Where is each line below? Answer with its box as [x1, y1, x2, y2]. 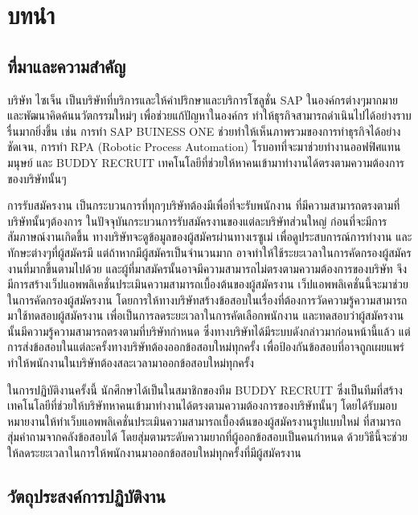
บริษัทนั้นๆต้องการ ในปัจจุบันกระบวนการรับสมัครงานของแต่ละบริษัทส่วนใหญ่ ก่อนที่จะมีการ [7, 212, 387, 229]
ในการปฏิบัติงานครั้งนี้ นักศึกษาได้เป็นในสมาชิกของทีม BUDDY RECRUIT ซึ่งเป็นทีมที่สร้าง [7, 381, 403, 398]
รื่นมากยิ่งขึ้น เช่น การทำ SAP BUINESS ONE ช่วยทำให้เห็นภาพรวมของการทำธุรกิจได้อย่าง [7, 122, 401, 139]
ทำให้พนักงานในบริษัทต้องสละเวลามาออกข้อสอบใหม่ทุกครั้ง [7, 354, 254, 371]
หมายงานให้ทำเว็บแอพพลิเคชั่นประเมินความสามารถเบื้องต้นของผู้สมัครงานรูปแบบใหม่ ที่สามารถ [7, 412, 401, 429]
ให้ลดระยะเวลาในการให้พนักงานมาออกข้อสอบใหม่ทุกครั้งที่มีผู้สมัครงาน [7, 444, 301, 461]
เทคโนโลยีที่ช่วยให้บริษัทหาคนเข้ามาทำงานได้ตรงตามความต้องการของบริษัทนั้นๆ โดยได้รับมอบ [7, 397, 397, 414]
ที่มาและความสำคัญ [7, 53, 126, 78]
